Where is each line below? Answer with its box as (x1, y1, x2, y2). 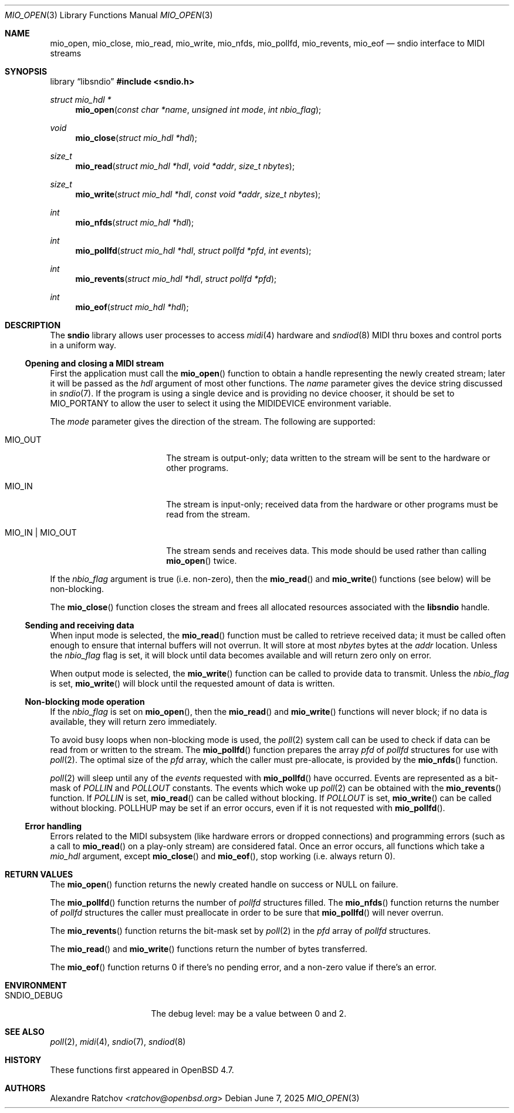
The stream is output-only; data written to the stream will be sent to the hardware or (166, 453, 491, 463)
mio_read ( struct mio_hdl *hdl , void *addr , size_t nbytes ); (75, 161, 295, 171)
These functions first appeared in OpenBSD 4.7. (50, 1065, 234, 1075)
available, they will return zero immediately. (50, 717, 217, 727)
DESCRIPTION (5, 320, 61, 330)
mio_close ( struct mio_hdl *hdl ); (75, 133, 197, 143)
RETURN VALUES (5, 869, 73, 879)
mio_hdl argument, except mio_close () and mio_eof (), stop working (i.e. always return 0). (50, 851, 395, 861)
